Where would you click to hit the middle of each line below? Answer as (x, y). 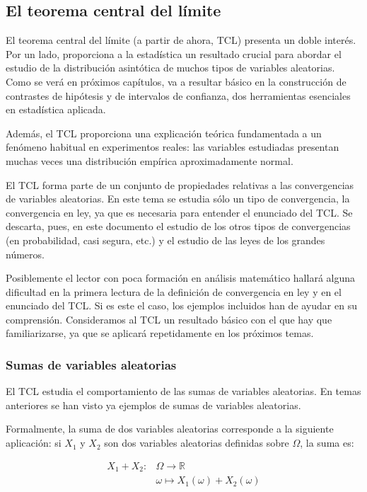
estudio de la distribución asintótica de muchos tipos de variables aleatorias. (170, 68)
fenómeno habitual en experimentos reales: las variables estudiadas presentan (173, 147)
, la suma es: (327, 443)
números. (25, 254)
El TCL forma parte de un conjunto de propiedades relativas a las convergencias (180, 184)
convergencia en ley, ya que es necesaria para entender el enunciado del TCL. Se (179, 212)
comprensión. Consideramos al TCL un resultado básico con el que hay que (169, 319)
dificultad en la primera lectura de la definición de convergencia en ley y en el (174, 291)
